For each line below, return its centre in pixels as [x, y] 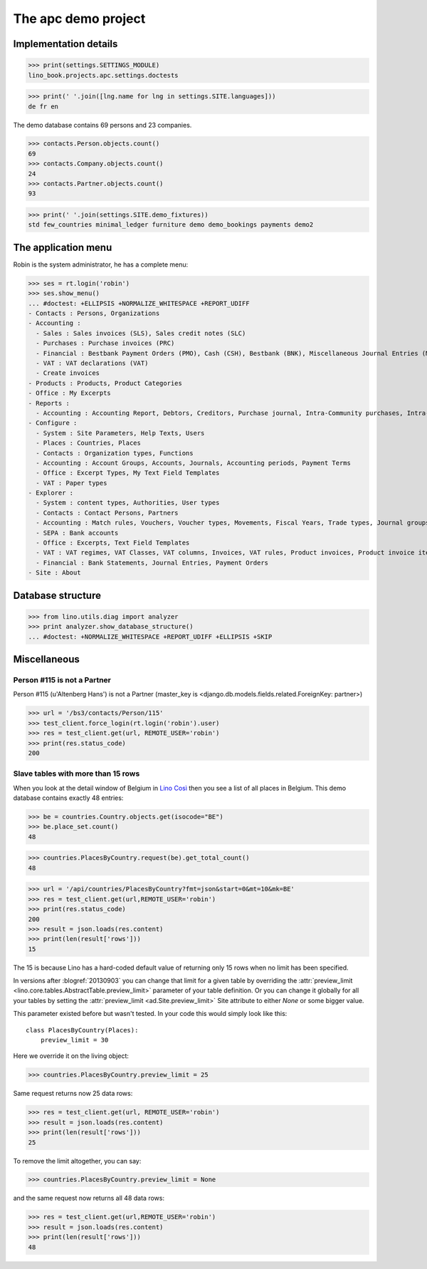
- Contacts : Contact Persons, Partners [107, 513]
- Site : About [54, 573]
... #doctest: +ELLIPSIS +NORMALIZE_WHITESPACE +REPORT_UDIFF [139, 303]
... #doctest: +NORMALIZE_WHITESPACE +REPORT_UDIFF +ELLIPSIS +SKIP [150, 637]
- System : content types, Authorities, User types [128, 503]
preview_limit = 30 [74, 1040]
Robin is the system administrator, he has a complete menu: [101, 264]
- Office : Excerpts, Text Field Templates [113, 543]
